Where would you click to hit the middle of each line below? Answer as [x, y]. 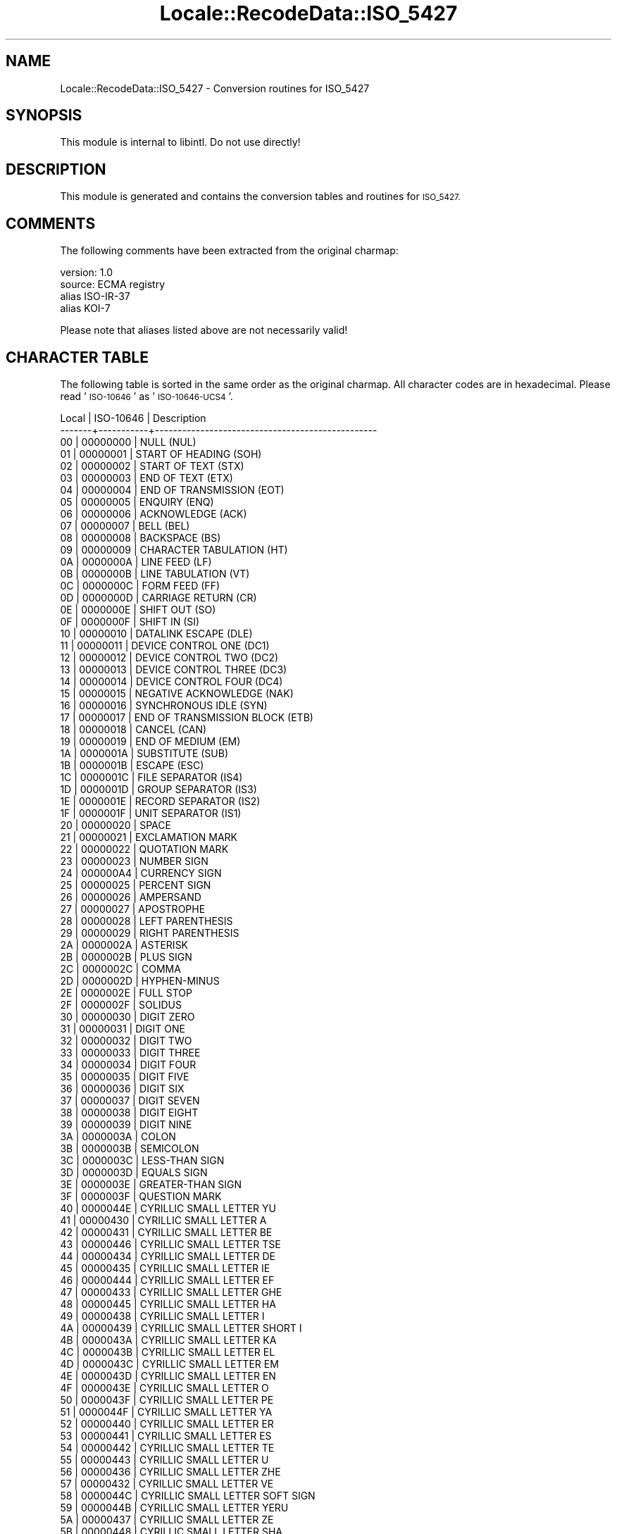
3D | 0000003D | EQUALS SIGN [134, 1172]
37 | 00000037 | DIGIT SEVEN [130, 1100]
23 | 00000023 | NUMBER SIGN [134, 861]
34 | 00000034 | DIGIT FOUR [128, 1064]
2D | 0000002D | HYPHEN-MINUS [140, 980]
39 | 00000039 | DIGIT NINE [126, 1124]
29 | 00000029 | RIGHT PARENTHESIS [150, 933]
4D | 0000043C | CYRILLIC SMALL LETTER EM [169, 1364]
